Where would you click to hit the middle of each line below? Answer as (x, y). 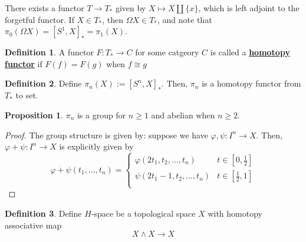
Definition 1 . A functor (49, 52)
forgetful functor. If (40, 19)
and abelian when (183, 115)
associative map (33, 225)
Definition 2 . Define (43, 83)
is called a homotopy (250, 52)
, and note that (185, 19)
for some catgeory (167, 52)
